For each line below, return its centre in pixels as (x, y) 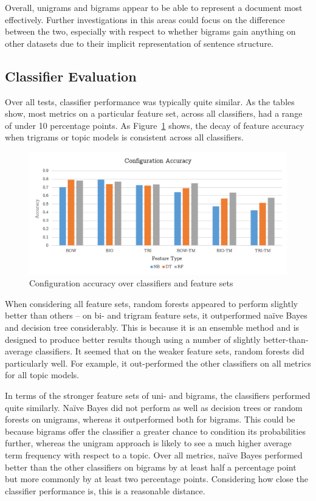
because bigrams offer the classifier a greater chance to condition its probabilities (155, 431)
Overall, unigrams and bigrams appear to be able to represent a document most (154, 7)
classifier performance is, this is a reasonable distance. (105, 490)
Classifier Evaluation (71, 76)
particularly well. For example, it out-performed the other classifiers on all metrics (158, 363)
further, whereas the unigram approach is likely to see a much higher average (148, 443)
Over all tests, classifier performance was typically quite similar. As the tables (150, 101)
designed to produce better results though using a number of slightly (133, 339)
